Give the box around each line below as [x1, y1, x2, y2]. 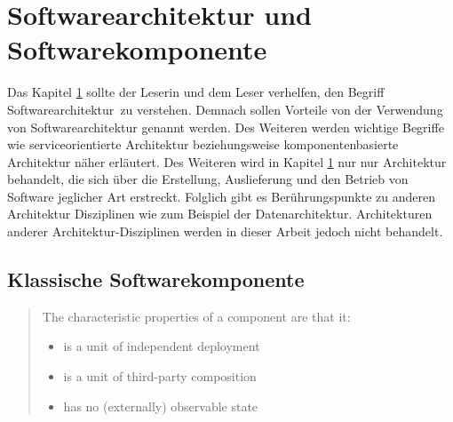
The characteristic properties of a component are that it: [42, 307, 351, 325]
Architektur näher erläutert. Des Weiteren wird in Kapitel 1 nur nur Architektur [7, 152, 447, 171]
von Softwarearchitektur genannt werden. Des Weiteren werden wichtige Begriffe [7, 117, 444, 136]
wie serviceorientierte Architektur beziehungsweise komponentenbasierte [7, 135, 399, 154]
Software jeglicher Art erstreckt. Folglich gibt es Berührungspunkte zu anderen [7, 187, 436, 205]
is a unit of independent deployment [63, 337, 260, 355]
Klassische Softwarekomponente [7, 266, 305, 293]
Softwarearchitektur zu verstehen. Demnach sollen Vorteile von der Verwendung [7, 100, 443, 118]
